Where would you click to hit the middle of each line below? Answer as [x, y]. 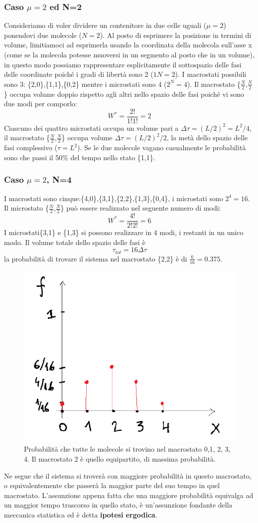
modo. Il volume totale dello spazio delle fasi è [75, 242]
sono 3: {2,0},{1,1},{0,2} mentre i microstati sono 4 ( [85, 84]
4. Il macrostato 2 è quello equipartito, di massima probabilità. [120, 458]
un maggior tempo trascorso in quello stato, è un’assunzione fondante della [118, 505]
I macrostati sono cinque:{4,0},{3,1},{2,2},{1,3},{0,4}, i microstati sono [114, 198]
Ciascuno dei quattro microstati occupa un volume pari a [91, 128]
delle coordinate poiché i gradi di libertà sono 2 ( [79, 74]
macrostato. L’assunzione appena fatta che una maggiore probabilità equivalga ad [129, 495]
